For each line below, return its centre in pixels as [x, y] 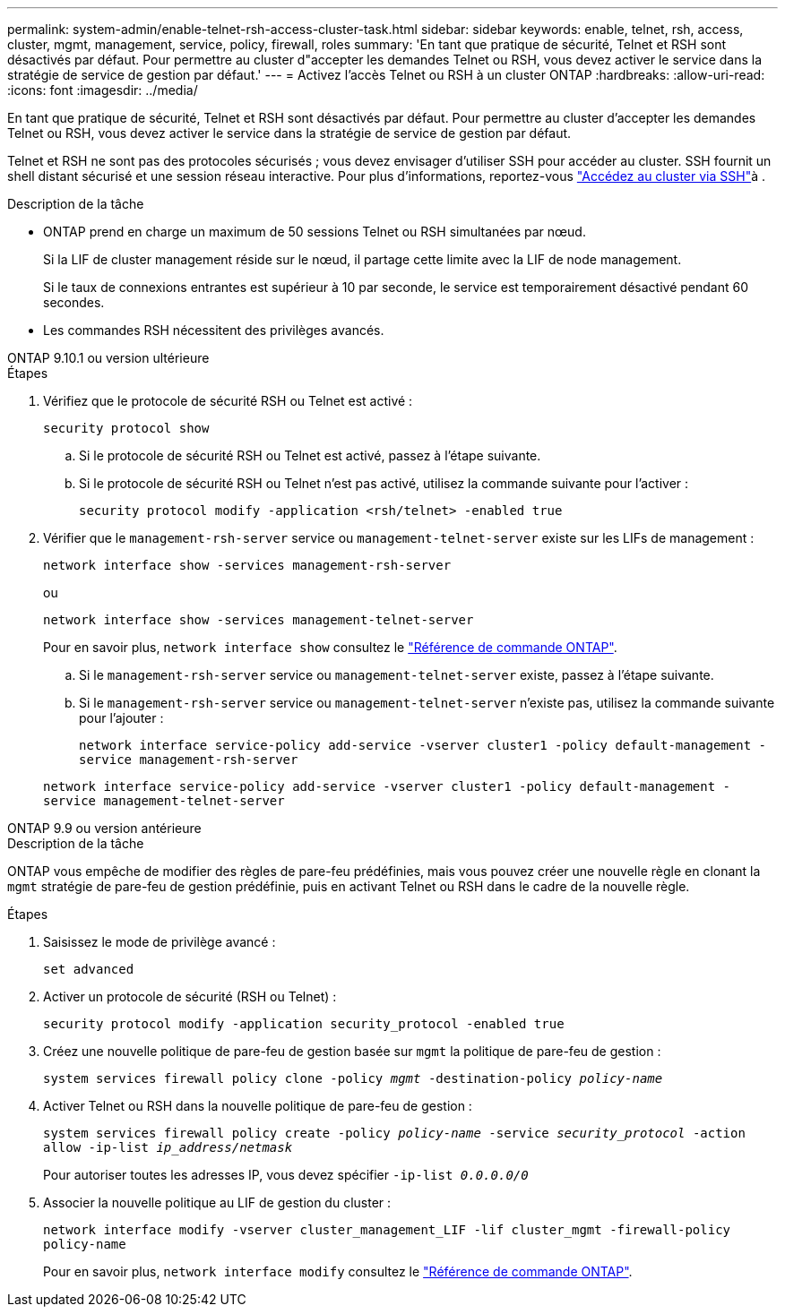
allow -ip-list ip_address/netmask [168, 1147]
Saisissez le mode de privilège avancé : [160, 942]
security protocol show [126, 428]
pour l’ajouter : [121, 718]
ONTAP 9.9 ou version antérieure [104, 828]
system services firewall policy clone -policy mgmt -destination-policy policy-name [353, 1078]
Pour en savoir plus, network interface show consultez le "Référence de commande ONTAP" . [330, 647]
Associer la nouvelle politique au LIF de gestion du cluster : [217, 1202]
